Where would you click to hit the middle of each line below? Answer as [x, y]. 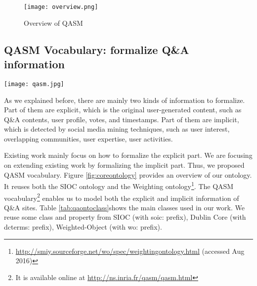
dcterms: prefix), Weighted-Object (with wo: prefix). [83, 226]
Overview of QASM [53, 23]
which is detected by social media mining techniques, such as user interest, [117, 129]
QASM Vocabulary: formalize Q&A [97, 49]
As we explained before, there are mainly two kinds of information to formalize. [125, 100]
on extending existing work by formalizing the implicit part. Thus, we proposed [124, 165]
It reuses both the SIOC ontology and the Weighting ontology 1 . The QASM [119, 185]
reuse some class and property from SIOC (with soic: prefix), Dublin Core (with [125, 217]
